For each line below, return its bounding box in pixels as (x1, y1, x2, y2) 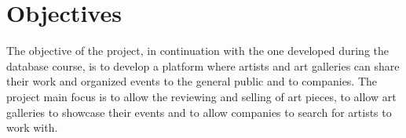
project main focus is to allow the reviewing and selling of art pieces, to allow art (6, 88, 397, 104)
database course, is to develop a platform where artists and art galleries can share (6, 57, 400, 74)
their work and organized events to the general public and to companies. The (6, 73, 378, 89)
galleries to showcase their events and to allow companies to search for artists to (6, 103, 392, 120)
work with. (6, 119, 58, 136)
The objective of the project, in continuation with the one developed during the (6, 42, 390, 59)
